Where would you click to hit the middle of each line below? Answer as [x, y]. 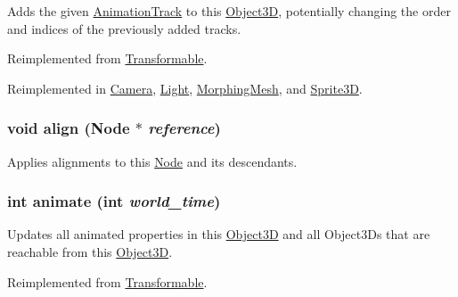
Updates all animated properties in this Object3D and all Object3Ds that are [219, 234]
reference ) [184, 128]
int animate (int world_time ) [114, 201]
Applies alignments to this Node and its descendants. [152, 161]
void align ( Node [69, 128]
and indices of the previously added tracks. [124, 28]
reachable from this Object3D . [90, 252]
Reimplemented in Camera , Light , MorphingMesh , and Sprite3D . [185, 88]
